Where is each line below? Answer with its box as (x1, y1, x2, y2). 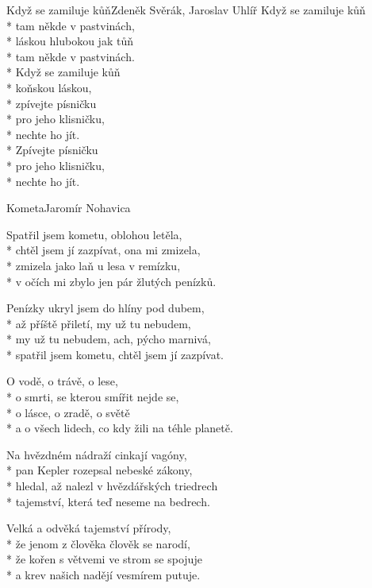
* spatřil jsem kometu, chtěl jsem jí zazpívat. (6, 346, 224, 362)
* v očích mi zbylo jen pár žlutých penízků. (6, 273, 217, 289)
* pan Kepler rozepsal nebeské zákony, (6, 462, 193, 478)
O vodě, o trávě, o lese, (6, 373, 118, 389)
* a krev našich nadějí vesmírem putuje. (6, 567, 201, 582)
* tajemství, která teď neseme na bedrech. (6, 493, 210, 509)
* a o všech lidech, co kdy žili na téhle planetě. (6, 420, 233, 436)
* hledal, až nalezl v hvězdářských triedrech (6, 478, 218, 494)
